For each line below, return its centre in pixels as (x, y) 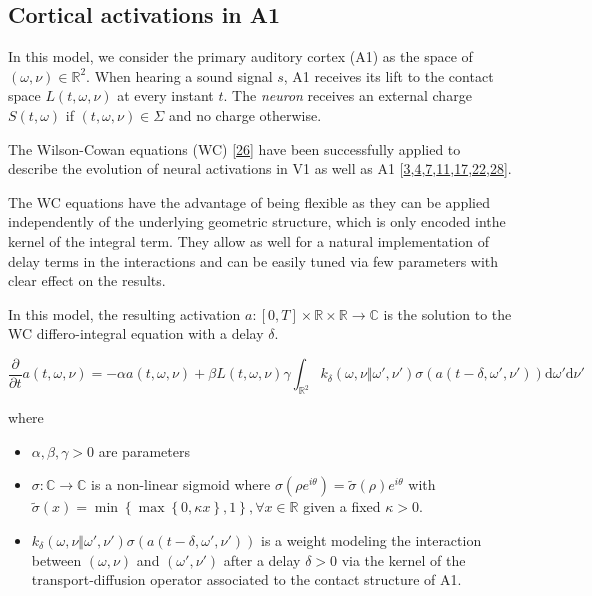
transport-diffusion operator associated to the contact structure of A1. (246, 579)
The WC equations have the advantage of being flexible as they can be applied (249, 201)
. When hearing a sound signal (179, 75)
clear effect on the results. (87, 280)
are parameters (144, 450)
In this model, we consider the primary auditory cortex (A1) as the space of (240, 56)
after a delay (262, 559)
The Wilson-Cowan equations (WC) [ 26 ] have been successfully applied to (234, 148)
